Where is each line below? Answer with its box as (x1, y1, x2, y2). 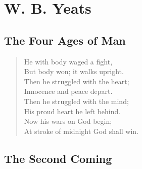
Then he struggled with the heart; (24, 76, 129, 86)
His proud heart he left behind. (24, 106, 121, 116)
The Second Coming (4, 150, 112, 166)
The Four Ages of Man (4, 32, 126, 48)
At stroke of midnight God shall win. (24, 125, 139, 136)
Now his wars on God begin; (24, 116, 112, 126)
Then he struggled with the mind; (24, 95, 129, 106)
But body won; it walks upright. (24, 66, 124, 77)
